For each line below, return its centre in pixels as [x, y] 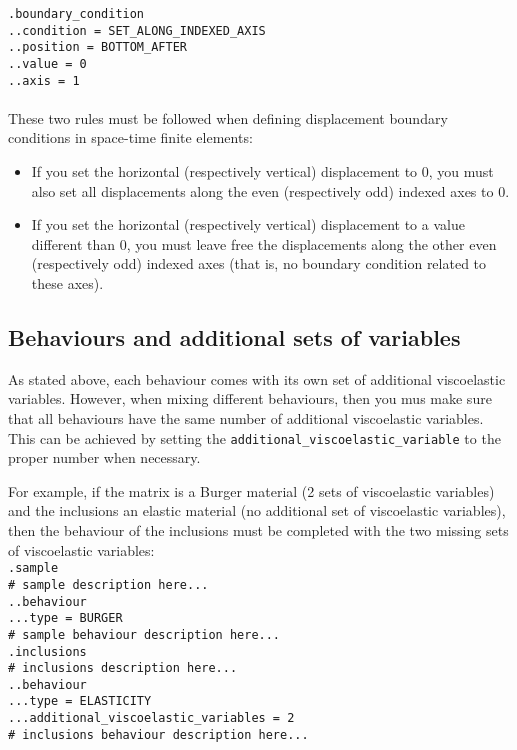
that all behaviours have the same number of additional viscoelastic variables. [246, 418]
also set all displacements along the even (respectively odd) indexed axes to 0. [270, 190]
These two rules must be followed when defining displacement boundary [228, 117]
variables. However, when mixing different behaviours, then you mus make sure [250, 398]
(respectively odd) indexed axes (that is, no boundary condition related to [259, 263]
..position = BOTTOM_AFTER [97, 47]
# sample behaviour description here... [144, 634]
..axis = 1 [44, 80]
